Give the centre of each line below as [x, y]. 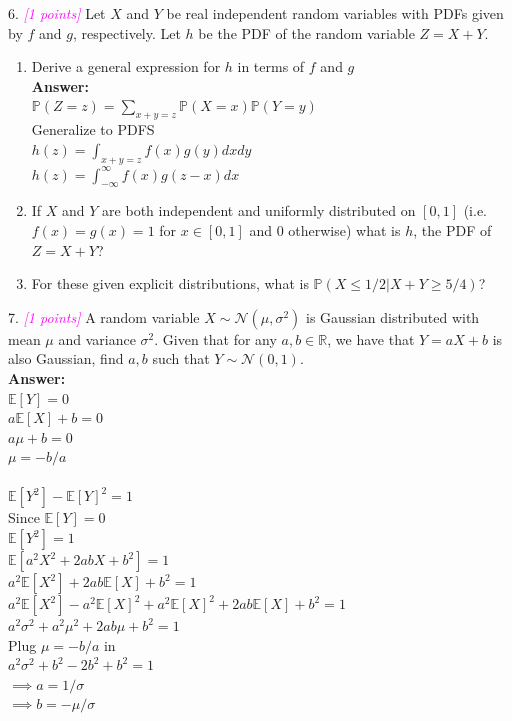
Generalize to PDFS [93, 129]
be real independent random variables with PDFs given [335, 13]
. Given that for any [215, 338]
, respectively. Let [126, 32]
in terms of [271, 66]
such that [181, 358]
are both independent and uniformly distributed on [259, 210]
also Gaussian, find [66, 358]
